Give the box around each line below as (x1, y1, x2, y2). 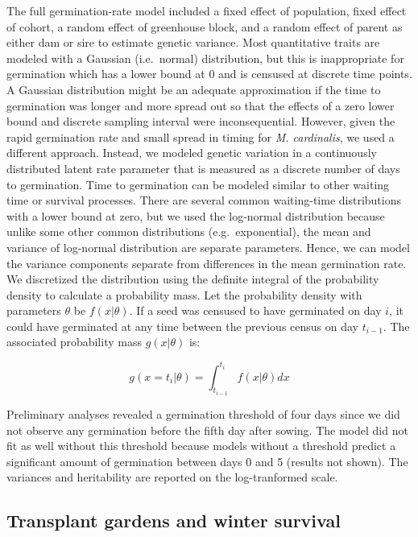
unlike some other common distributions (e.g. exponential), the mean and (6, 223, 371, 240)
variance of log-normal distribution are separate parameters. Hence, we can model (6, 238, 410, 255)
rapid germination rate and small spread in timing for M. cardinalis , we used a (6, 128, 395, 145)
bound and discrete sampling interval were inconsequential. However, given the (6, 113, 395, 130)
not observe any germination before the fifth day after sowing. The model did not (6, 421, 408, 438)
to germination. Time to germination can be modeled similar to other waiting (6, 176, 390, 192)
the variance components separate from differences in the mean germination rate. (6, 254, 407, 271)
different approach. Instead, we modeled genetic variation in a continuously (6, 144, 377, 161)
